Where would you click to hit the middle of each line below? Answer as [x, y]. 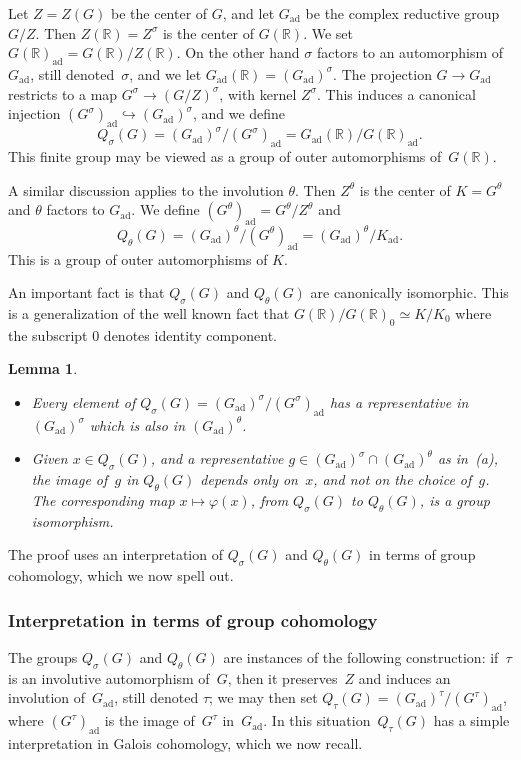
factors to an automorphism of [410, 52]
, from [269, 499]
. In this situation [317, 720]
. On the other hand [238, 52]
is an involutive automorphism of [109, 677]
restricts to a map [63, 93]
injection [34, 113]
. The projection [382, 73]
